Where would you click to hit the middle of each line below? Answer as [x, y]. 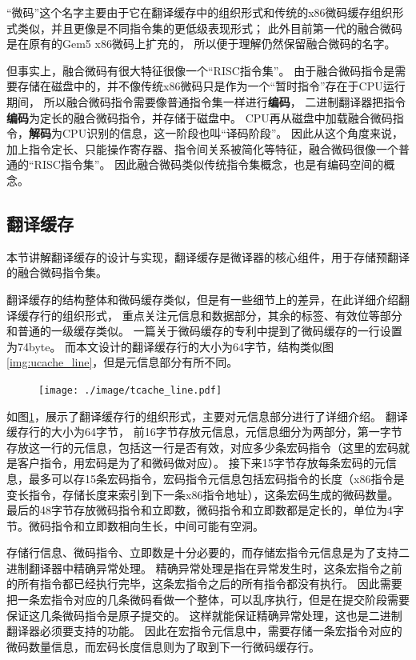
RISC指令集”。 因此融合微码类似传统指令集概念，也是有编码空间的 [209, 164]
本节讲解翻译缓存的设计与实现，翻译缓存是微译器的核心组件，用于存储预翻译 [208, 256]
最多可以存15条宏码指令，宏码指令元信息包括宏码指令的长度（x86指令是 [216, 478]
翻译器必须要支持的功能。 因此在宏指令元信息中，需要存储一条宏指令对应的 [204, 631]
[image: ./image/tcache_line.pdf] [130, 390]
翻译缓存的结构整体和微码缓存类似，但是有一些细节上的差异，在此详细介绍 [202, 299]
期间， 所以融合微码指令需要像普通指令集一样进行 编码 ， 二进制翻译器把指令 [206, 101]
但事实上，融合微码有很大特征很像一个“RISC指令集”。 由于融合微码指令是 [201, 70]
